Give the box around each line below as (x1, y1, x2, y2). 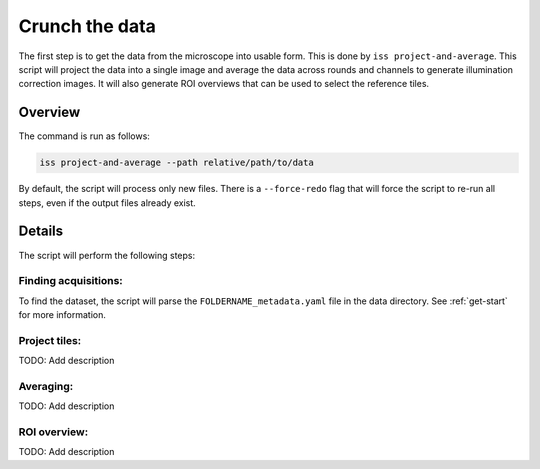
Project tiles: (18, 333, 82, 347)
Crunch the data (18, 15, 157, 37)
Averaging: (18, 379, 74, 393)
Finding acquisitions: (18, 274, 124, 288)
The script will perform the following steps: (18, 249, 196, 261)
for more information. (18, 309, 107, 321)
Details (18, 223, 64, 240)
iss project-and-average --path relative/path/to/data (39, 157, 314, 169)
